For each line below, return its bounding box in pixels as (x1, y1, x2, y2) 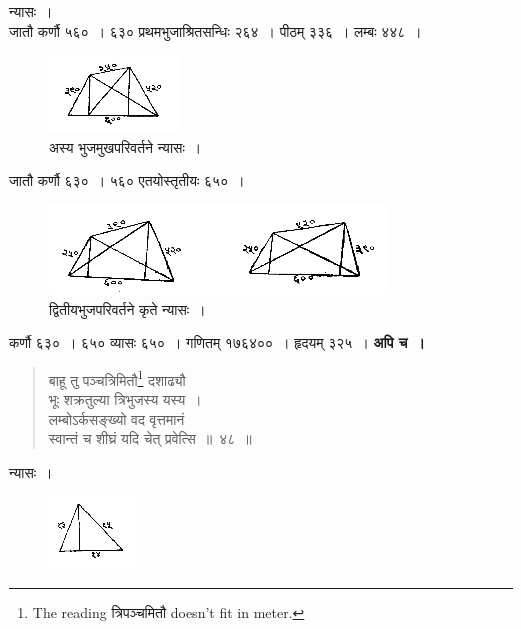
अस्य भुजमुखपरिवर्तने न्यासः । (49, 136, 202, 157)
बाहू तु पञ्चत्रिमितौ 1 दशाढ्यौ (48, 366, 186, 390)
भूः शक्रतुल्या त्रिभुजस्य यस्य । (48, 389, 202, 409)
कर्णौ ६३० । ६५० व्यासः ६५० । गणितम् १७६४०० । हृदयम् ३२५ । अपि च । (9, 332, 425, 353)
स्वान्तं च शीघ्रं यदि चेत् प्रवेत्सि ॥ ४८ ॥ (48, 428, 252, 449)
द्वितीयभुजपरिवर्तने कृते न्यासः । (49, 298, 206, 319)
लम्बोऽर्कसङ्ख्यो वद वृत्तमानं (48, 408, 185, 429)
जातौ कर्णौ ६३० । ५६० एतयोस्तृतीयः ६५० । (9, 170, 245, 191)
